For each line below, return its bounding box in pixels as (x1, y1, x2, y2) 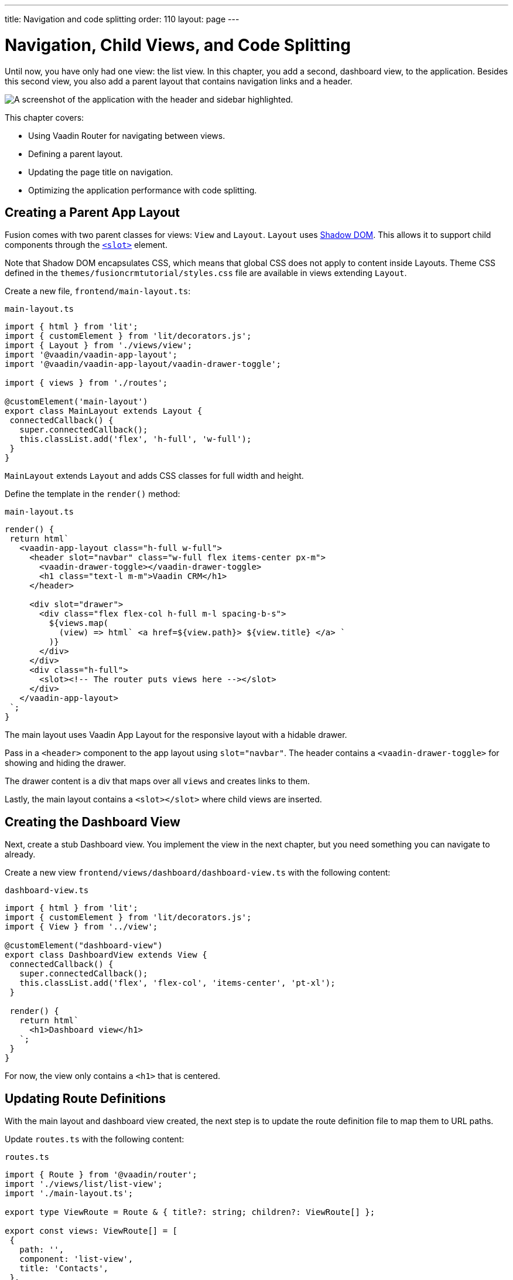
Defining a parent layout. (28, 148, 123, 159)
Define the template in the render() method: (5, 489, 180, 499)
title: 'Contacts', (19, 1264, 109, 1274)
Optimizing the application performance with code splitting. (28, 185, 257, 195)
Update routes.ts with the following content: (5, 1134, 184, 1145)
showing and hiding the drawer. (5, 758, 126, 768)
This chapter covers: (5, 112, 84, 122)
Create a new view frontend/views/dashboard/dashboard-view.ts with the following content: (5, 867, 391, 878)
